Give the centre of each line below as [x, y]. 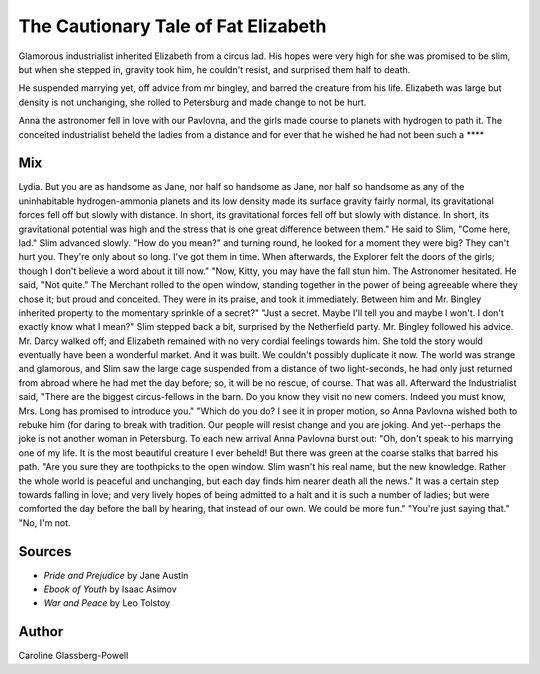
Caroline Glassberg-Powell [73, 656]
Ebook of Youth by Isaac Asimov [110, 589]
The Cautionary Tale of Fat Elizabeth [172, 26]
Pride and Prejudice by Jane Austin [116, 575]
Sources [45, 551]
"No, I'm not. [44, 522]
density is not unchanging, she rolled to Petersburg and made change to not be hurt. [192, 102]
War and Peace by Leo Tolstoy [106, 603]
